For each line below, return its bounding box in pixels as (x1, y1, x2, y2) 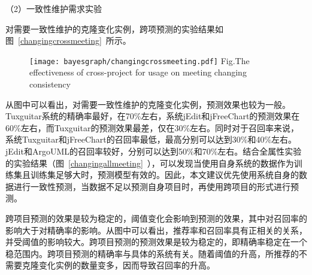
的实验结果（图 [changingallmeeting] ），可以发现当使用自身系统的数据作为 (5, 156, 294, 169)
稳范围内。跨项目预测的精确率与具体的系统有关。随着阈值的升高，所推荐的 (5, 247, 299, 259)
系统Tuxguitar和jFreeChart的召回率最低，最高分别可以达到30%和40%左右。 (5, 133, 297, 146)
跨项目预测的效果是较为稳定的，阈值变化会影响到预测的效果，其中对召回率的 (5, 211, 307, 224)
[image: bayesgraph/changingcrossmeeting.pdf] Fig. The (29, 54, 250, 67)
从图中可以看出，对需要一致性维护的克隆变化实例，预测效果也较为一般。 (5, 98, 290, 110)
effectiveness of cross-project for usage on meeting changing (29, 66, 247, 78)
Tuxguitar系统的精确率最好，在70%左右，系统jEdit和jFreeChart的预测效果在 (5, 110, 300, 122)
